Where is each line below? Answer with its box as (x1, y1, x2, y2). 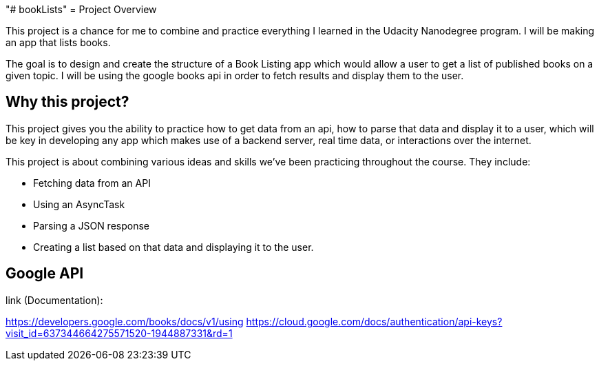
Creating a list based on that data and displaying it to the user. (33, 241, 314, 253)
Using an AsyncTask (33, 198, 125, 210)
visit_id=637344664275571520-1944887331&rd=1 (6, 327, 233, 339)
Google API (6, 265, 84, 283)
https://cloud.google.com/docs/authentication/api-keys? (246, 315, 503, 327)
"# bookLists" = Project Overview (6, 3, 157, 15)
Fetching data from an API (33, 176, 151, 189)
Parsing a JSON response (33, 219, 149, 232)
